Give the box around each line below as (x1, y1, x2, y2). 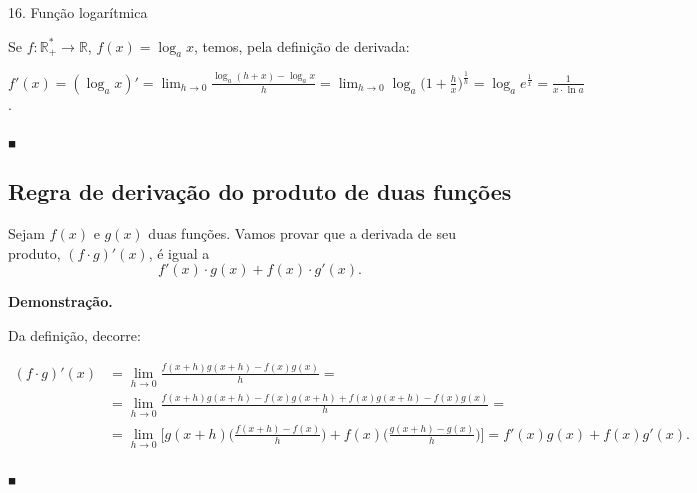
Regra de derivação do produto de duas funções (8, 176, 512, 207)
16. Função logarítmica (8, 2, 148, 22)
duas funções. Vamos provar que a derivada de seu (148, 223, 456, 244)
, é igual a (148, 242, 210, 263)
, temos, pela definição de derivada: (194, 35, 410, 56)
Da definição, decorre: (8, 324, 141, 345)
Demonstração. (8, 291, 113, 312)
